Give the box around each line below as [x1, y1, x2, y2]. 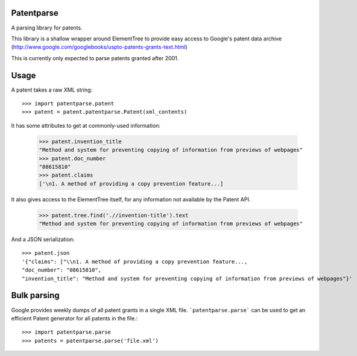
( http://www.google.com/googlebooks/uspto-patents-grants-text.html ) [11, 43, 188, 51]
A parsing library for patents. [11, 24, 83, 31]
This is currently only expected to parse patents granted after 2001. [11, 54, 179, 61]
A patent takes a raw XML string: [11, 86, 93, 93]
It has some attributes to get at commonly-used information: [11, 122, 161, 129]
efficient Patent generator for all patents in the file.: [11, 314, 138, 322]
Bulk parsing [11, 290, 60, 301]
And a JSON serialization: [11, 236, 75, 243]
